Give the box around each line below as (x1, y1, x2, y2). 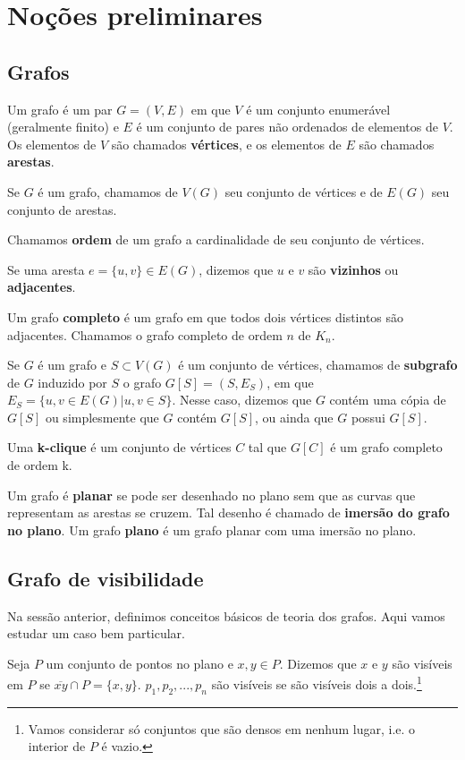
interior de (28, 737, 86, 756)
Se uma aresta (7, 260, 85, 278)
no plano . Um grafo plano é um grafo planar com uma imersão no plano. (7, 520, 417, 539)
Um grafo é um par (7, 99, 113, 118)
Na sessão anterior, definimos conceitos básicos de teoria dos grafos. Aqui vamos (7, 606, 445, 625)
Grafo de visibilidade (7, 564, 204, 592)
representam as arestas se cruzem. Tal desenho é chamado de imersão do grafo (7, 503, 450, 522)
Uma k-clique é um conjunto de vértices (7, 438, 232, 457)
